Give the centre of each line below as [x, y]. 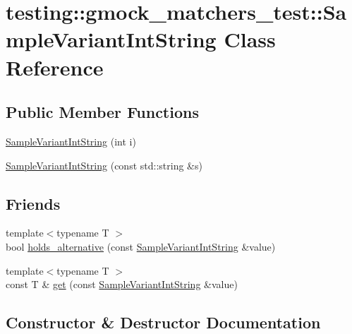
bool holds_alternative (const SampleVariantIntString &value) [141, 246]
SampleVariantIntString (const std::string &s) [104, 165]
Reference [55, 67]
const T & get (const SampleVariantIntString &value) [122, 284]
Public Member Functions [102, 112]
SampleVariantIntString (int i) [71, 141]
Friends [33, 203]
